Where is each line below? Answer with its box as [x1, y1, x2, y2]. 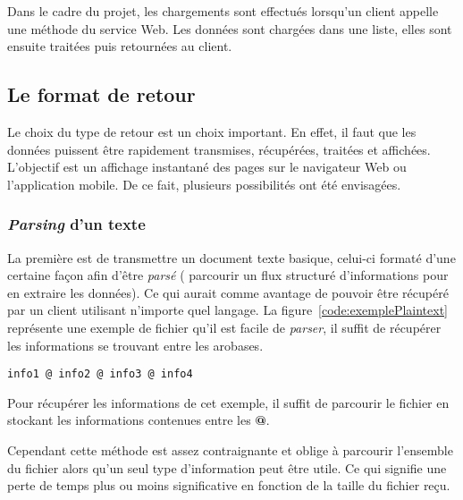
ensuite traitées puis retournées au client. [7, 37, 232, 55]
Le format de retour [7, 81, 196, 108]
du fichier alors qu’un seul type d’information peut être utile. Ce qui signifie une [7, 458, 447, 477]
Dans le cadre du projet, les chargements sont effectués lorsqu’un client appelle [7, 2, 439, 20]
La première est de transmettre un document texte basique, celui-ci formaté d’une [7, 248, 456, 267]
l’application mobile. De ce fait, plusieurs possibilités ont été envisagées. [7, 174, 401, 193]
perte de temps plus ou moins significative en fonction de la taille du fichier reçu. [7, 476, 450, 495]
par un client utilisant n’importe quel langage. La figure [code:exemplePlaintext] [7, 301, 448, 319]
